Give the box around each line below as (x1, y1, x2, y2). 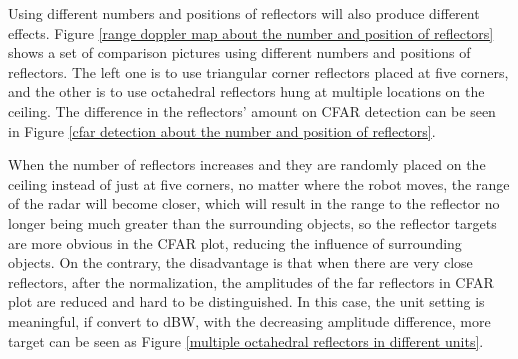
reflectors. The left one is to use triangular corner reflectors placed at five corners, (8, 61, 509, 82)
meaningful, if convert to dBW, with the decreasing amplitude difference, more (8, 310, 491, 331)
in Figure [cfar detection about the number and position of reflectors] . (8, 120, 436, 141)
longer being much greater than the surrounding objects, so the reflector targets (8, 212, 497, 233)
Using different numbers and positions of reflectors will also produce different (8, 3, 480, 23)
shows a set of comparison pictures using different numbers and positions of (8, 42, 471, 63)
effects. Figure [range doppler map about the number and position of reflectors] (8, 22, 494, 43)
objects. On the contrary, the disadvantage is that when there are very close (8, 252, 473, 273)
